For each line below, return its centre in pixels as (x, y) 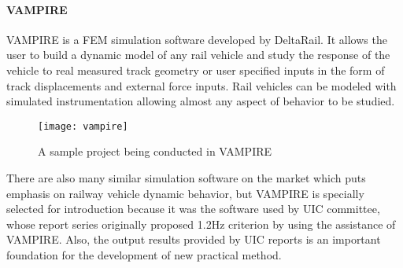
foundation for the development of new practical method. (144, 254)
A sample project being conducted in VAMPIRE (155, 151)
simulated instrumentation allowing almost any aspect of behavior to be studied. (201, 101)
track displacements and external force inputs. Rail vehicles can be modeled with (201, 85)
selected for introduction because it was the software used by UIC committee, (193, 209)
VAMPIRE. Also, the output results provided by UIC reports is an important (194, 239)
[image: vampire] (83, 126)
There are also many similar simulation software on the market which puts (186, 178)
